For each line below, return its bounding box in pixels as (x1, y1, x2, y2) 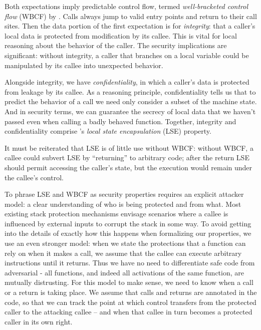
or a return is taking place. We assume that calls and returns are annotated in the (5, 287, 257, 297)
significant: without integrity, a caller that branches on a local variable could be (5, 50, 249, 60)
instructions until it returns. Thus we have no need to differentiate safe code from (5, 257, 255, 268)
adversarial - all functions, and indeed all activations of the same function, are (5, 267, 244, 277)
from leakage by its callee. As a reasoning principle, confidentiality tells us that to (5, 86, 256, 97)
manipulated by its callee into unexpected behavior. (5, 60, 163, 70)
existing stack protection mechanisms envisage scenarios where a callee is (5, 208, 228, 219)
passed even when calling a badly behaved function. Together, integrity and (5, 116, 236, 126)
